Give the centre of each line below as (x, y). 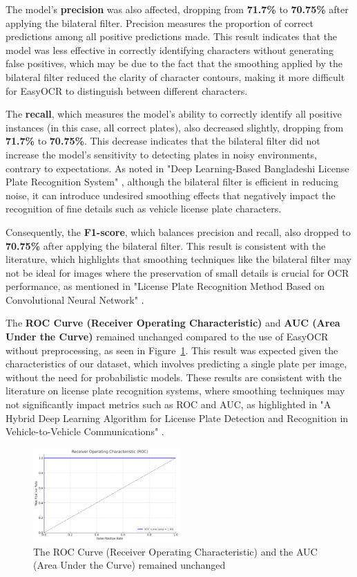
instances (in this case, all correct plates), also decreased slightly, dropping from (175, 127)
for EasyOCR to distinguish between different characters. (127, 90)
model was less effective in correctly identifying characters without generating (170, 49)
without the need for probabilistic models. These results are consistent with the (174, 377)
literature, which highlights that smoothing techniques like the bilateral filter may (178, 259)
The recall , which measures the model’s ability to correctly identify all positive (174, 114)
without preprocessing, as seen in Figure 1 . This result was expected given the (172, 350)
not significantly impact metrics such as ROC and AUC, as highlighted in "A (168, 404)
